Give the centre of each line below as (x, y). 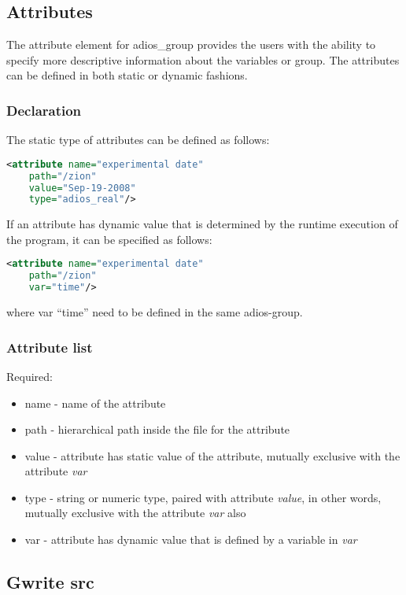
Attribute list (50, 347)
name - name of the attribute (95, 403)
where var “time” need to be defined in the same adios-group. (155, 312)
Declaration (44, 110)
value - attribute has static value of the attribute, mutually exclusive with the (212, 455)
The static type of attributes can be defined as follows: (138, 140)
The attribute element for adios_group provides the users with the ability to (191, 44)
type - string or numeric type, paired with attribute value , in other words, (203, 497)
